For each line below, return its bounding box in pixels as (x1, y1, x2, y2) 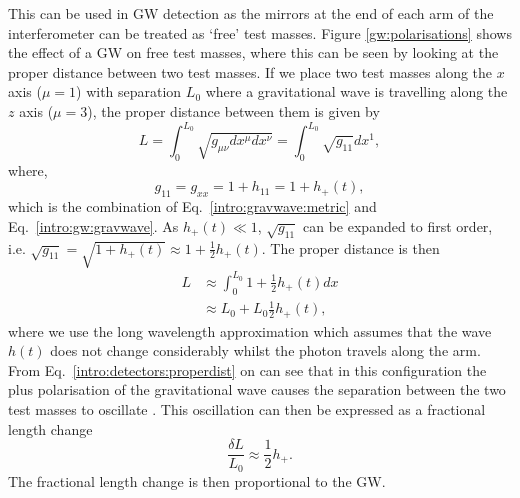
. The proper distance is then (261, 237, 440, 258)
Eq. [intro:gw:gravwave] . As (8, 215, 179, 236)
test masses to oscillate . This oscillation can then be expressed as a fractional (8, 399, 486, 420)
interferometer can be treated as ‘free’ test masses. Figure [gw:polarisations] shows (8, 22, 512, 43)
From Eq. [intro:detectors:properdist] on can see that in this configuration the (8, 359, 487, 380)
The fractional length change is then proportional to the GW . (8, 470, 386, 491)
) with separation (76, 81, 182, 102)
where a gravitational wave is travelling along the (205, 81, 508, 102)
